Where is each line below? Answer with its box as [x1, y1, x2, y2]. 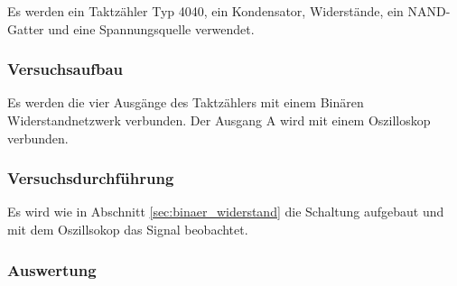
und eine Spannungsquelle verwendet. [48, 19, 255, 38]
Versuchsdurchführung [7, 167, 174, 189]
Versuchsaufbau [7, 58, 124, 80]
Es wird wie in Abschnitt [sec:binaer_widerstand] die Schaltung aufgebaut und [7, 202, 444, 221]
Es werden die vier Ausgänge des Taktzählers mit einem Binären [7, 93, 364, 112]
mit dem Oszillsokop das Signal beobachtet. [7, 220, 248, 238]
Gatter [7, 19, 44, 38]
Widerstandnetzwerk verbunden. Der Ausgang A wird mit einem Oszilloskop [7, 111, 431, 129]
